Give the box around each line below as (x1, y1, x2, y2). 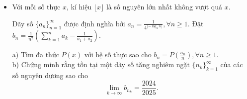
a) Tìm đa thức (12, 49, 59, 60)
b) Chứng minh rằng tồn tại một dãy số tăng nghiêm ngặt (12, 59, 190, 70)
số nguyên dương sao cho (12, 70, 88, 81)
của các (220, 59, 243, 70)
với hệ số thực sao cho (84, 49, 152, 60)
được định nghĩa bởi (64, 18, 125, 28)
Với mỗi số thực (12, 1, 61, 11)
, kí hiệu (67, 1, 92, 11)
